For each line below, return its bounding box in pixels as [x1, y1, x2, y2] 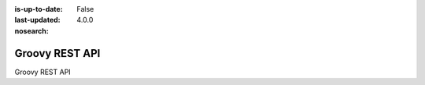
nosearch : [14, 26, 49, 35]
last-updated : [14, 16, 61, 25]
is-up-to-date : [14, 5, 63, 13]
